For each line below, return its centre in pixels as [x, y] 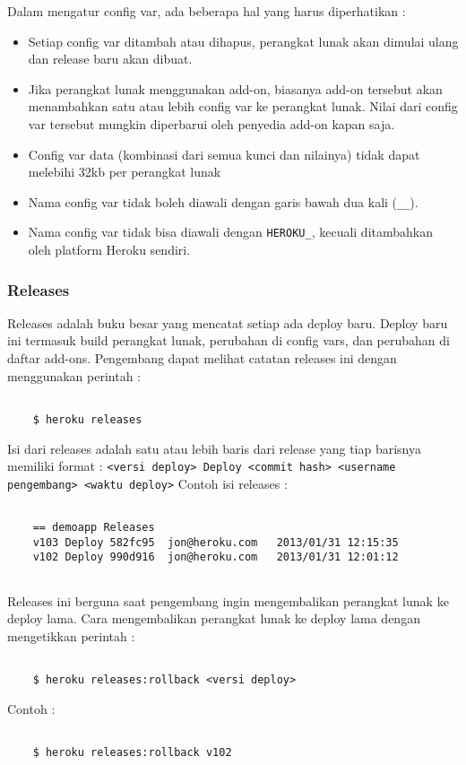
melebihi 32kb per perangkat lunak [125, 172]
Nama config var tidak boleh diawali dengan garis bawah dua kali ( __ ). [223, 201]
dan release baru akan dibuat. [110, 59]
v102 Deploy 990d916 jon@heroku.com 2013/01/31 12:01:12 [216, 557]
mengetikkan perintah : [71, 635]
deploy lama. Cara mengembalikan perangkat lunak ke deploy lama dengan [214, 618]
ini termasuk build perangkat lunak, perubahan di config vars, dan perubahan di [229, 340]
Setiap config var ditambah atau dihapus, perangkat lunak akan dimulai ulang [243, 41]
